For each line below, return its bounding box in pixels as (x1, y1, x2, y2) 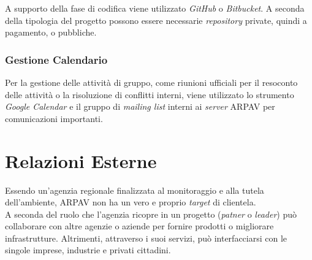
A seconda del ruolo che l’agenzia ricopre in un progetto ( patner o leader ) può (5, 207, 297, 220)
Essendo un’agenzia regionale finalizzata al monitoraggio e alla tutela (5, 183, 264, 196)
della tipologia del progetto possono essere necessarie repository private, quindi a (5, 13, 307, 26)
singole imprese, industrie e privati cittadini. (5, 243, 171, 256)
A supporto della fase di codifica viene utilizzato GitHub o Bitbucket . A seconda (5, 2, 305, 14)
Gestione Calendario (5, 52, 108, 67)
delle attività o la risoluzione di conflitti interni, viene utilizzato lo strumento (5, 88, 294, 101)
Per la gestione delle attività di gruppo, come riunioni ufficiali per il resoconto (5, 76, 298, 88)
